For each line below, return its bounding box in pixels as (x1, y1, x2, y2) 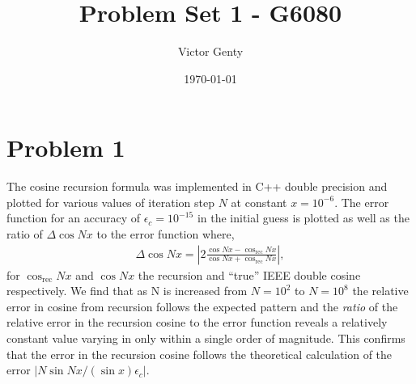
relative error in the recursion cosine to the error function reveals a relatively (6, 314, 388, 331)
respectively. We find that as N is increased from (6, 282, 248, 299)
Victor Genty (177, 43, 244, 60)
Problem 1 (6, 131, 125, 164)
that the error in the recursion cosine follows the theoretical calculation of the (6, 345, 393, 362)
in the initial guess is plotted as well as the (197, 209, 410, 226)
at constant (231, 193, 287, 210)
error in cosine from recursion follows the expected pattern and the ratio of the (6, 297, 398, 314)
